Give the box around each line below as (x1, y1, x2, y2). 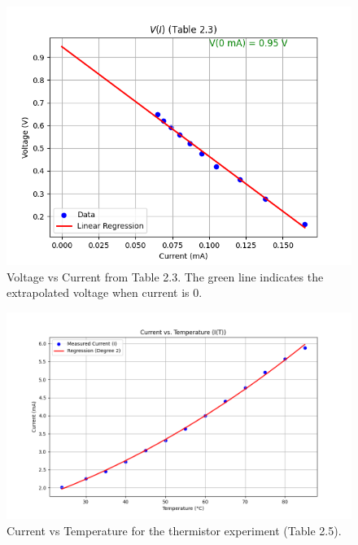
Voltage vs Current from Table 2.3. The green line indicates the (7, 268, 324, 285)
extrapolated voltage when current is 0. (7, 284, 203, 301)
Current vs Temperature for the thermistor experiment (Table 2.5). (7, 521, 342, 538)
